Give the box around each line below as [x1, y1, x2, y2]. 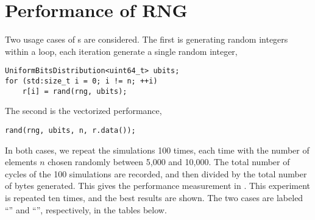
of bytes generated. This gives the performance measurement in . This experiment [5, 179, 311, 192]
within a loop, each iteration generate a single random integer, [5, 44, 238, 57]
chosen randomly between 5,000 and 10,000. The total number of [48, 155, 290, 168]
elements [5, 155, 37, 168]
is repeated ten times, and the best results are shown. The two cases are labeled [5, 191, 303, 204]
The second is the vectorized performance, [5, 104, 162, 117]
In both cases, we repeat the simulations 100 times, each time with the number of [5, 143, 310, 156]
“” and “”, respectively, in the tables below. [5, 203, 167, 216]
